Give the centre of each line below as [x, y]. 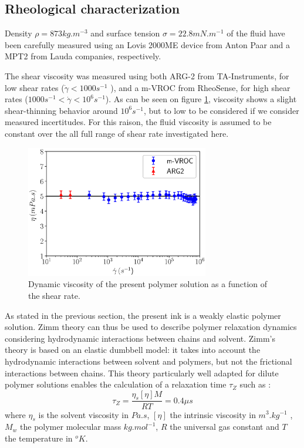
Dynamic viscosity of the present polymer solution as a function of [148, 284]
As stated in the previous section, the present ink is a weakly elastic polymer [143, 315]
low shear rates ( [35, 87]
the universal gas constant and [224, 427]
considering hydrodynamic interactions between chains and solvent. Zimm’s [140, 338]
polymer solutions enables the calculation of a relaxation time [116, 384]
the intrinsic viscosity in [213, 414]
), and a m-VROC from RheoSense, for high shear [200, 87]
